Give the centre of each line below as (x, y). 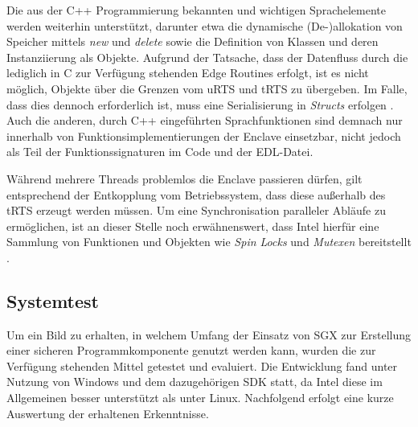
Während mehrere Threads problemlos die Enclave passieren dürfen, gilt (184, 178)
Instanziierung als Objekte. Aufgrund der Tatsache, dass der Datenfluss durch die (207, 57)
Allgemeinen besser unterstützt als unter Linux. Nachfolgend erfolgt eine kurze (200, 398)
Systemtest (53, 300)
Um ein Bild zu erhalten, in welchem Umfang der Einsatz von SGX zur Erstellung (209, 334)
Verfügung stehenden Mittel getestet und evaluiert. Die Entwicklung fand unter (202, 365)
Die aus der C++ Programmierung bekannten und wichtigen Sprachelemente (197, 10)
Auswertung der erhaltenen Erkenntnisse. (108, 413)
